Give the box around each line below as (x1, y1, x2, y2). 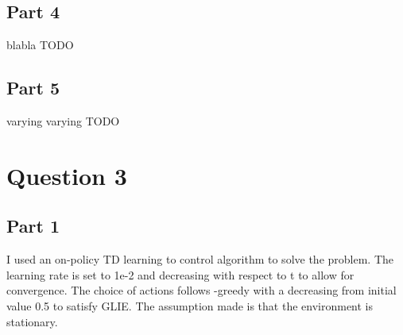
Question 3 (6, 159, 127, 191)
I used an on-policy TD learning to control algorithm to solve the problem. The (6, 251, 394, 268)
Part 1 (6, 214, 60, 238)
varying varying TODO (6, 113, 120, 129)
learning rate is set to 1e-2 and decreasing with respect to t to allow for (6, 266, 355, 283)
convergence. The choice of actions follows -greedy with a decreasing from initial (6, 282, 397, 298)
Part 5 (6, 75, 60, 100)
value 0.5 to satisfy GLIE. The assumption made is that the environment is (6, 297, 374, 314)
